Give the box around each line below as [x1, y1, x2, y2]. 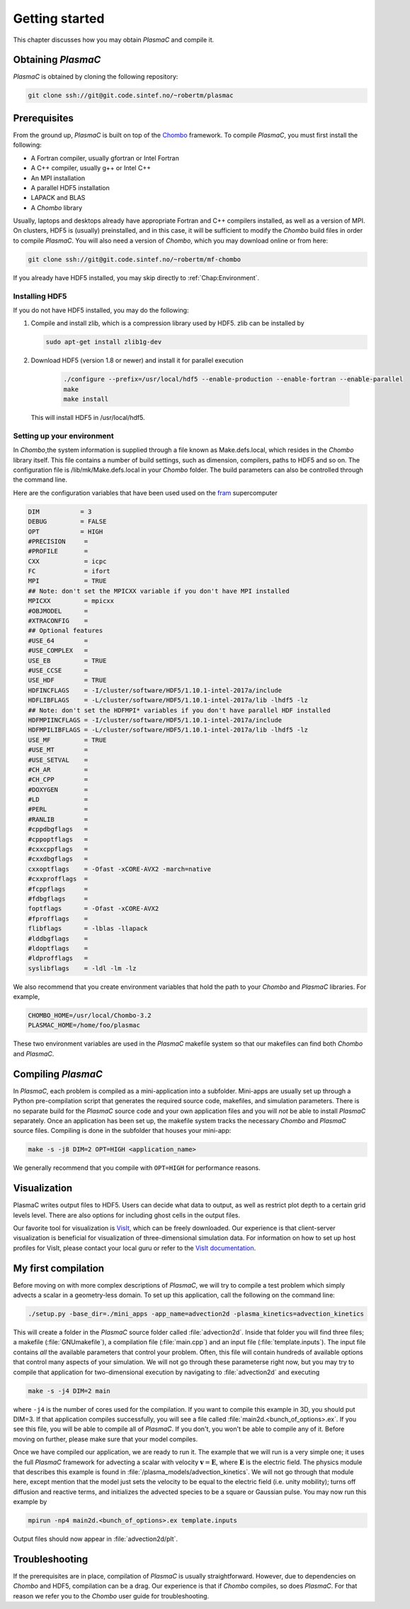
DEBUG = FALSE [28, 518, 107, 526]
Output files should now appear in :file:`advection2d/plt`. [13, 1535, 178, 1543]
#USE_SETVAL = [28, 756, 89, 764]
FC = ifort [28, 568, 111, 575]
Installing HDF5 [13, 291, 67, 301]
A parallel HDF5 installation [30, 183, 110, 192]
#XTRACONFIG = [28, 617, 89, 625]
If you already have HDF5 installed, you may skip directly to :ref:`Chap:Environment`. [13, 273, 260, 282]
